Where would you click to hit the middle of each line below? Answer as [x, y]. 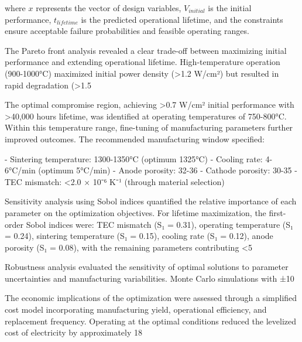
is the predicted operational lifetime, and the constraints [182, 19]
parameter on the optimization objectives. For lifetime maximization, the [135, 212]
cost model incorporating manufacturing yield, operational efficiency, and [136, 309]
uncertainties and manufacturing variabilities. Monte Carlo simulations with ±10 [150, 278]
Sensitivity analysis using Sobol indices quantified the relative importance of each [151, 201]
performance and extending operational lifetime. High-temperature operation [143, 62]
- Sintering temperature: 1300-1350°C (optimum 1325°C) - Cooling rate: [134, 158]
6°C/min [20, 170]
